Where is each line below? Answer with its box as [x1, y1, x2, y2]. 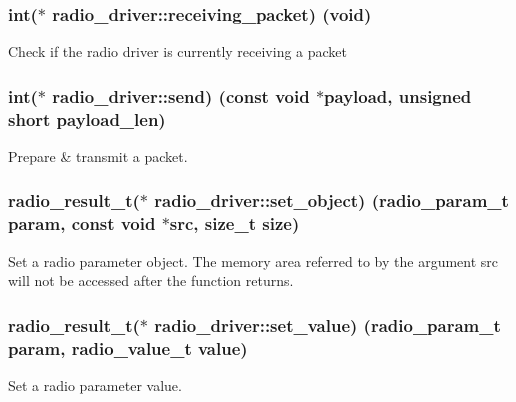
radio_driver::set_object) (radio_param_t [154, 188, 509, 213]
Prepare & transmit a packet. [8, 145, 188, 166]
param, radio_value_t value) [8, 335, 248, 360]
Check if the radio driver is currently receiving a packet [8, 41, 348, 62]
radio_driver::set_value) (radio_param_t [154, 312, 501, 337]
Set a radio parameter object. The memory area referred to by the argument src [8, 250, 499, 271]
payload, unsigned [324, 83, 472, 108]
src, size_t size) [169, 211, 300, 236]
